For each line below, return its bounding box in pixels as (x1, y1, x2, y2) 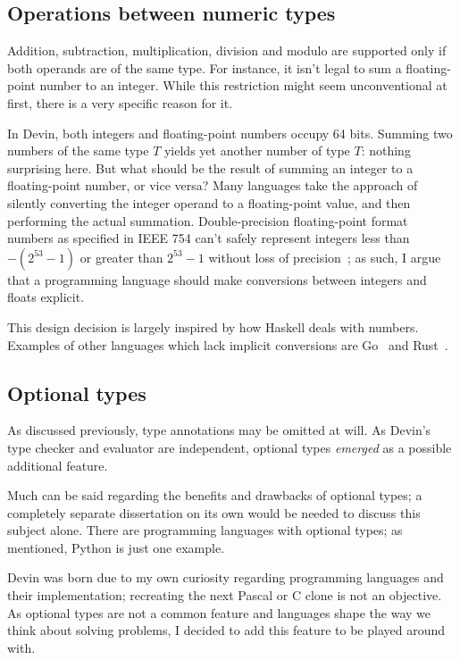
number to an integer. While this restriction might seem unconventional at (39, 76, 447, 95)
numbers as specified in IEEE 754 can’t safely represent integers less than (7, 229, 410, 247)
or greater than (79, 247, 163, 266)
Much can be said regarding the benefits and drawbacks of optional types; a (7, 486, 422, 505)
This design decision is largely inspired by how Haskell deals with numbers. (7, 317, 419, 336)
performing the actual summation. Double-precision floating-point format (7, 211, 408, 230)
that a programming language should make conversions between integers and (7, 270, 427, 288)
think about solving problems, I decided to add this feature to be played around (7, 621, 446, 639)
